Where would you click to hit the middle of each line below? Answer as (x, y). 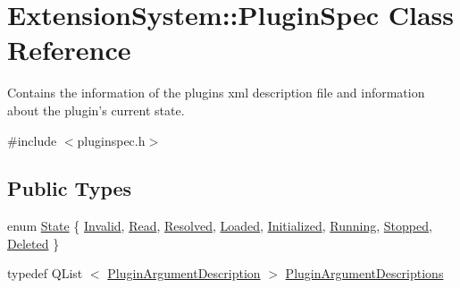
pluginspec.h (111, 140)
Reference (69, 50)
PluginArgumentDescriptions (364, 273)
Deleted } (33, 243)
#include (32, 140)
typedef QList (45, 273)
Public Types (70, 188)
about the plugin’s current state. (96, 110)
